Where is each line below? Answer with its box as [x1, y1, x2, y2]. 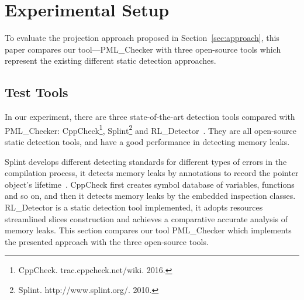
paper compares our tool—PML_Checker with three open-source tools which [5, 43, 281, 55]
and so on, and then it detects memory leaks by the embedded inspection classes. [5, 189, 296, 202]
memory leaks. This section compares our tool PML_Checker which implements [5, 224, 292, 236]
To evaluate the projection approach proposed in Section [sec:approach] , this [5, 32, 279, 44]
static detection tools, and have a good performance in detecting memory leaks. [5, 135, 290, 147]
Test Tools [5, 83, 68, 101]
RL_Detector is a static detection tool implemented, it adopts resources [5, 201, 263, 213]
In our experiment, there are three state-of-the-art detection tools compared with [5, 111, 295, 123]
